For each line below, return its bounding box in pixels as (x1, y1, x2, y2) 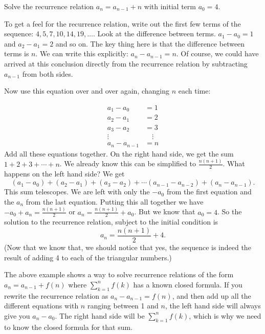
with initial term (144, 1, 196, 11)
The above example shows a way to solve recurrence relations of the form (4, 269, 234, 280)
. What (223, 158, 245, 169)
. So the (217, 206, 242, 217)
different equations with (4, 300, 79, 311)
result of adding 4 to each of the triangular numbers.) (4, 252, 172, 262)
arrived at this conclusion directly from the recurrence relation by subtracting (4, 58, 248, 69)
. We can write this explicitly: (35, 48, 128, 59)
